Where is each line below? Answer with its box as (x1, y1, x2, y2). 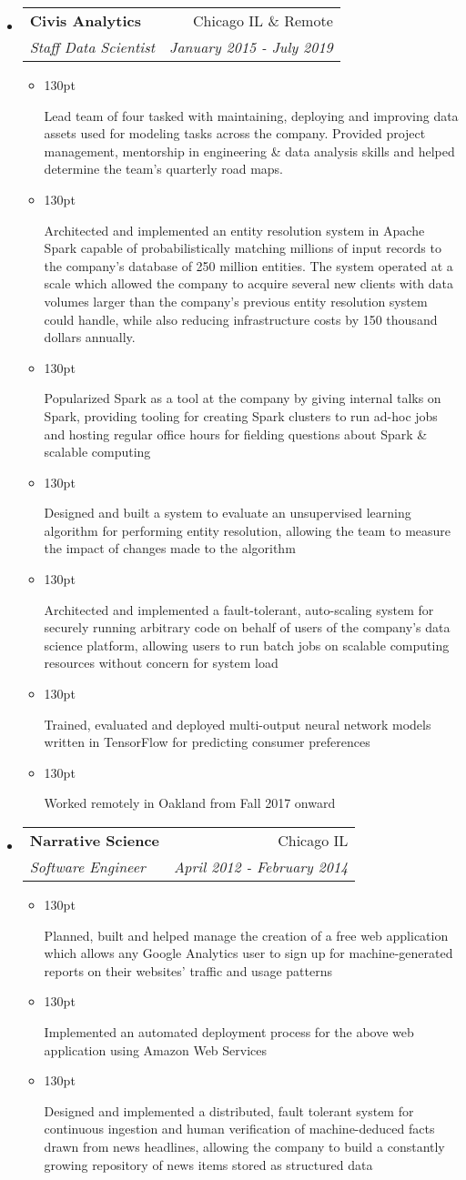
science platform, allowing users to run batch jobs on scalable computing (44, 635, 450, 654)
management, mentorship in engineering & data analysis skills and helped (44, 141, 455, 160)
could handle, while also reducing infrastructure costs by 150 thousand (44, 309, 438, 328)
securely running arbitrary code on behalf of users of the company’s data (44, 618, 451, 637)
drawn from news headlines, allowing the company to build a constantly (44, 1136, 445, 1155)
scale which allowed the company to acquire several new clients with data (44, 274, 454, 293)
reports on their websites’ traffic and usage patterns (44, 961, 332, 980)
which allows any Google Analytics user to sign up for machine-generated (44, 943, 453, 963)
